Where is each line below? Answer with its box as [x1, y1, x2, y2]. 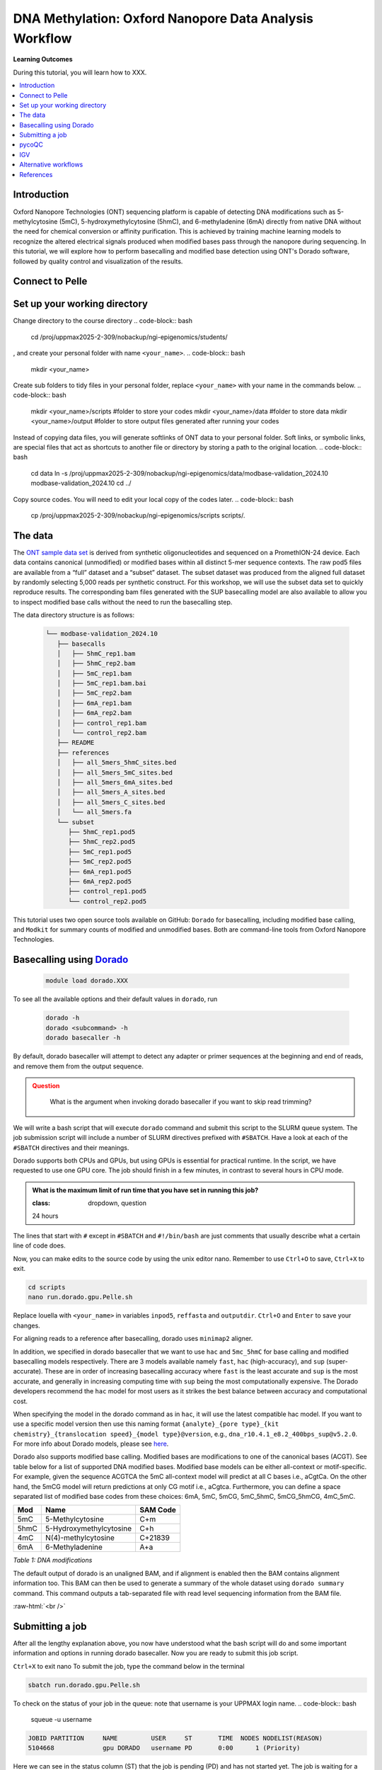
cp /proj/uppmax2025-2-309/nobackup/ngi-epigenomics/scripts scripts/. [30, 510, 245, 520]
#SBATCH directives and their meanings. [13, 1143, 129, 1152]
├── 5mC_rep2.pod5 [68, 857, 132, 866]
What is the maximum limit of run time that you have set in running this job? [32, 1186, 259, 1194]
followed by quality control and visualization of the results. [13, 257, 183, 265]
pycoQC [19, 140, 44, 149]
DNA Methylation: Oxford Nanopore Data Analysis [13, 11, 314, 26]
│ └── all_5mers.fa [57, 808, 132, 816]
